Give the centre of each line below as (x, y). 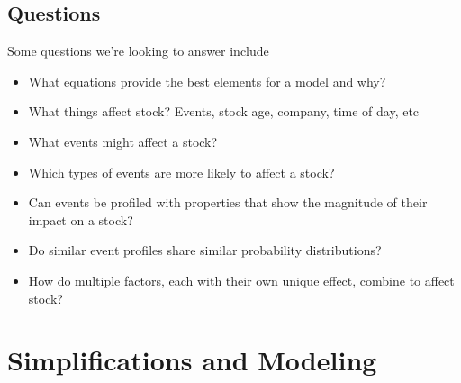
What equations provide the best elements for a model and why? (207, 81)
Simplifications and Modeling (192, 360)
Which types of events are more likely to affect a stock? (181, 172)
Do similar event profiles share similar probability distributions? (205, 250)
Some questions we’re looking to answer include (138, 51)
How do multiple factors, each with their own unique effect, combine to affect (241, 280)
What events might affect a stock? (123, 141)
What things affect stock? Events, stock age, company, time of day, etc (224, 111)
